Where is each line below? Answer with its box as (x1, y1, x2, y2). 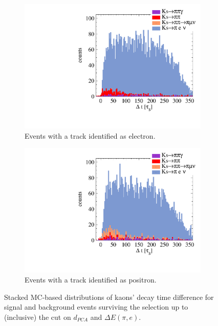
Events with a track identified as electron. (25, 130, 156, 141)
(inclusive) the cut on (4, 311, 71, 322)
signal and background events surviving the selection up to (4, 301, 188, 312)
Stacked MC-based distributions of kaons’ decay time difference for (4, 291, 214, 302)
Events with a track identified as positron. (25, 274, 157, 285)
